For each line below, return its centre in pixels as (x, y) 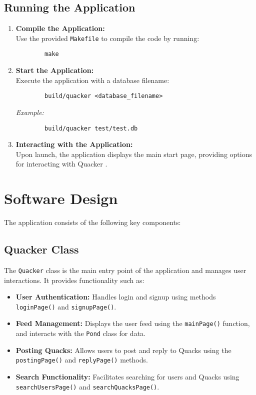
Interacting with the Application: (74, 144)
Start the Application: (55, 70)
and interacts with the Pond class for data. (80, 333)
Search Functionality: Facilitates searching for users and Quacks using (127, 376)
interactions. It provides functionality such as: (74, 280)
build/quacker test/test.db (91, 128)
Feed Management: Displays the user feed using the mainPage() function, (133, 323)
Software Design (61, 198)
